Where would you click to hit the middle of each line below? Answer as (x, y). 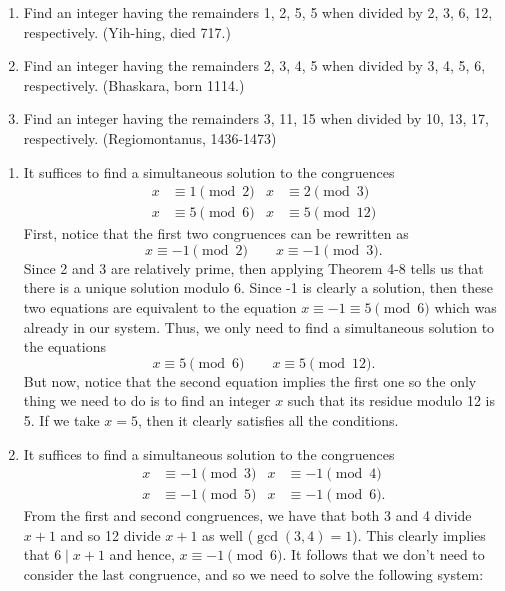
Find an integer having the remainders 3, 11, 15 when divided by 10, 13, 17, (256, 118)
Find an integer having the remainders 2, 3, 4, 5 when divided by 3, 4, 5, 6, (254, 65)
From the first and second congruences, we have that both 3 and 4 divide (247, 515)
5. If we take (61, 419)
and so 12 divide (110, 534)
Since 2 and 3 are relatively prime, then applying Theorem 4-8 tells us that (253, 267)
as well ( (228, 534)
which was (465, 307)
